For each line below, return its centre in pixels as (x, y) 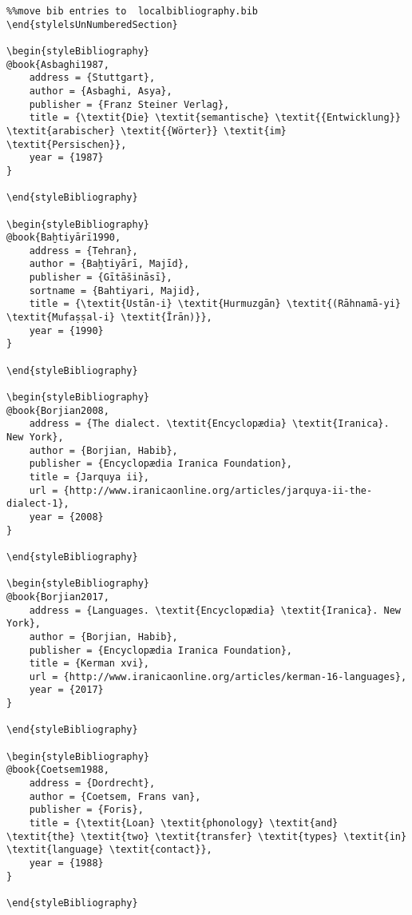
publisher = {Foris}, (86, 810)
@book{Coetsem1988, (58, 770)
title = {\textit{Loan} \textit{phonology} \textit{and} (184, 823)
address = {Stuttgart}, (92, 78)
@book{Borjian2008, (58, 410)
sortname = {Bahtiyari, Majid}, (115, 290)
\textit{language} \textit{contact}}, (109, 850)
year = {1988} (66, 863)
